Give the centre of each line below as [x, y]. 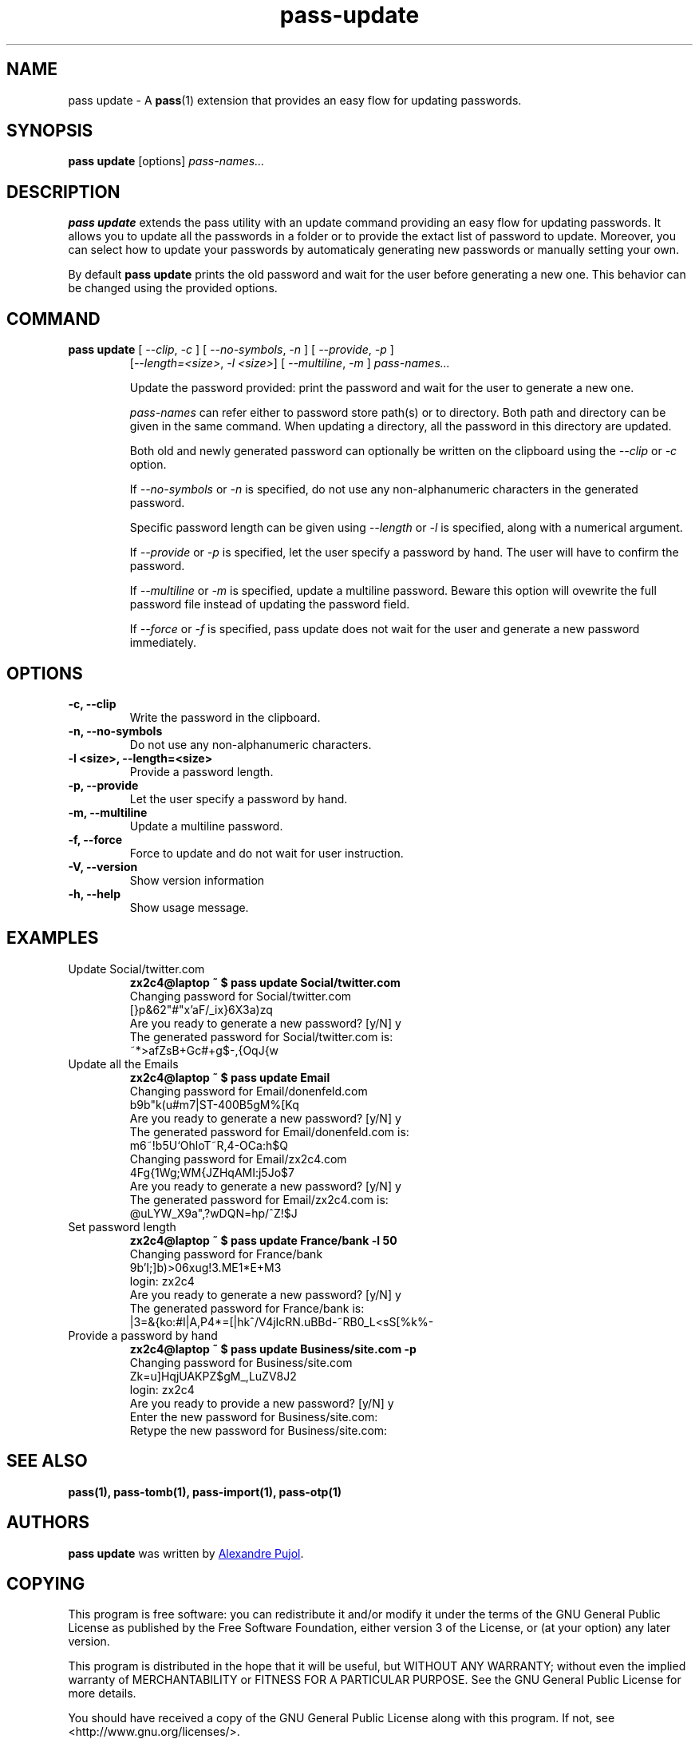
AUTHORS [48, 1523]
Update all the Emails [123, 1064]
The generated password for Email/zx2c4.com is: [259, 1199]
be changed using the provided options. [173, 288]
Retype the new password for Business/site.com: [259, 1430]
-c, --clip [92, 703]
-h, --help [94, 893]
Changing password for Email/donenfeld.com [249, 1091]
